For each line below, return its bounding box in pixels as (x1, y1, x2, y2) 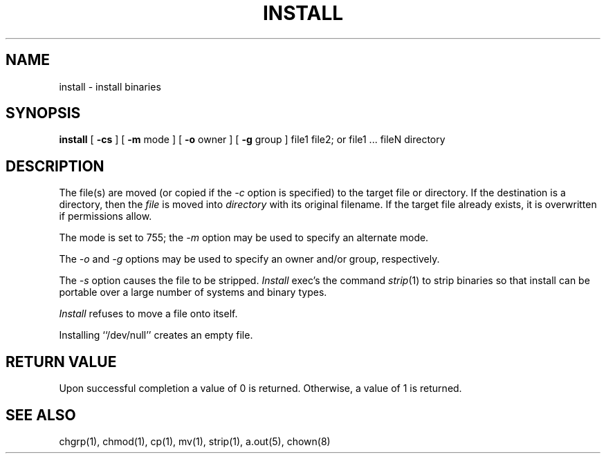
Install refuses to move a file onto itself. (59, 308, 238, 320)
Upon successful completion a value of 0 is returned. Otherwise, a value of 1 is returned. (59, 382, 462, 395)
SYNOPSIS (6, 104, 81, 122)
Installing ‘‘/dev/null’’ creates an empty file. (59, 329, 253, 341)
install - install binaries (59, 80, 161, 93)
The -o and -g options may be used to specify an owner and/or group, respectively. (59, 253, 440, 265)
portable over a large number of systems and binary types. (59, 286, 327, 299)
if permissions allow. (59, 210, 152, 223)
